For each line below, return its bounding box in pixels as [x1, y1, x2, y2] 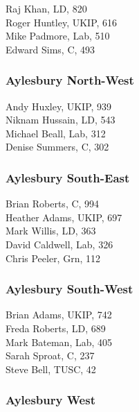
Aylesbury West [6, 391, 95, 409]
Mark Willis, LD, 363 [6, 223, 96, 238]
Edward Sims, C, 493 [6, 42, 95, 56]
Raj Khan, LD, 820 [6, 1, 87, 15]
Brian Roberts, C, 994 [6, 196, 100, 211]
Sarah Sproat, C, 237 [6, 348, 95, 363]
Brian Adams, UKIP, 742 [6, 307, 112, 322]
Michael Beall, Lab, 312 [6, 126, 106, 140]
